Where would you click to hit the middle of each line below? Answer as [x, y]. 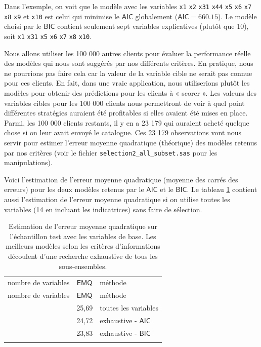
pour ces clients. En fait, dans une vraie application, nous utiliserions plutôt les [127, 83]
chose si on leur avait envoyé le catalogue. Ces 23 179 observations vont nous [123, 132]
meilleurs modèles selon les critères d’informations [83, 246]
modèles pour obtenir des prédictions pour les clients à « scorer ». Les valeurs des [130, 92]
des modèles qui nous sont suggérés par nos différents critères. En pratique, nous [129, 63]
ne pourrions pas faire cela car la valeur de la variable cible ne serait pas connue [128, 73]
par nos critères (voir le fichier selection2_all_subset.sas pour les [111, 152]
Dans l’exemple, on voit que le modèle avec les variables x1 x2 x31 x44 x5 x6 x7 [128, 6]
